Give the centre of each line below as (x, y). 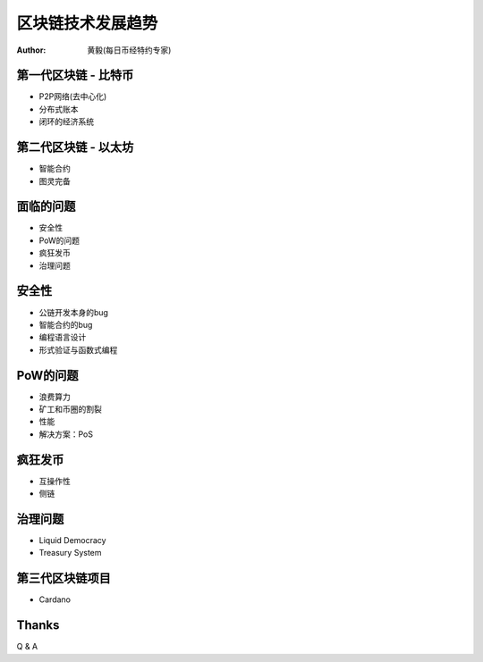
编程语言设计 (63, 337)
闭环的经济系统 (66, 122)
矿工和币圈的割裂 (70, 409)
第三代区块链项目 (64, 578)
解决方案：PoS (66, 434)
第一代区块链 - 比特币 (75, 75)
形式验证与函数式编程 (78, 349)
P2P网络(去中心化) (73, 96)
